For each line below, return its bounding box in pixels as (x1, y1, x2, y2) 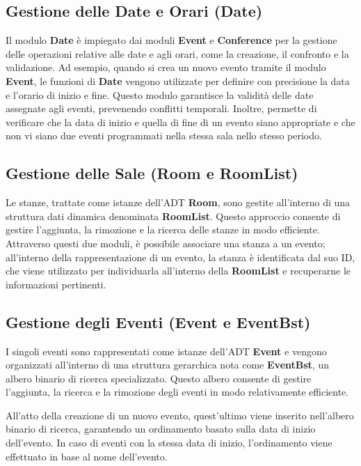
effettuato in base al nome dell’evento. (6, 449, 168, 463)
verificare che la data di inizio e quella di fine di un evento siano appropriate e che (6, 114, 355, 129)
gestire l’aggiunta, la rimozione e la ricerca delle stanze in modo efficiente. (6, 222, 320, 237)
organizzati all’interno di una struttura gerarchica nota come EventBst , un (6, 357, 329, 372)
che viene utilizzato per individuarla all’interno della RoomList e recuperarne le (6, 263, 351, 278)
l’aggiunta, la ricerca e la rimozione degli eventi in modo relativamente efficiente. (6, 385, 349, 399)
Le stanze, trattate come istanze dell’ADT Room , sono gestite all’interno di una (6, 195, 351, 210)
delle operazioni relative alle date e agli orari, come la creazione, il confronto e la (6, 46, 349, 61)
